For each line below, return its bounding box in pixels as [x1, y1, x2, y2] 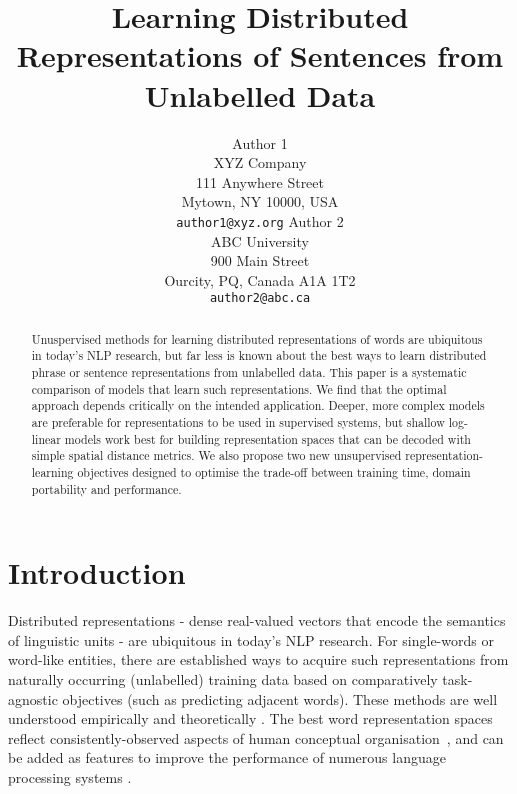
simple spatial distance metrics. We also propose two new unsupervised [31, 447, 402, 464]
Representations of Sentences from [16, 35, 504, 76]
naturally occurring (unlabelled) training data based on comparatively [8, 669, 438, 690]
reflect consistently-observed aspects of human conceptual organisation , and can [8, 727, 504, 748]
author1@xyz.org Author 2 [176, 210, 344, 231]
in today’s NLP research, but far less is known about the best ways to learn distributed [31, 347, 487, 364]
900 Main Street [210, 250, 310, 271]
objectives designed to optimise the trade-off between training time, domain [77, 464, 471, 481]
